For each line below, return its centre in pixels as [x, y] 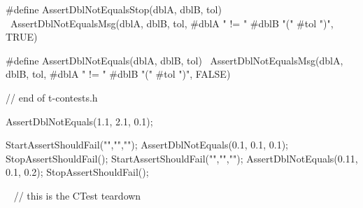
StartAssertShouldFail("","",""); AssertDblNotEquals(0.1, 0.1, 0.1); [147, 145]
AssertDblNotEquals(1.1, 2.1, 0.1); [79, 121]
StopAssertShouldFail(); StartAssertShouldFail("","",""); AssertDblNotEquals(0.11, [182, 158]
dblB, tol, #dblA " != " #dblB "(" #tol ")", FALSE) [118, 74]
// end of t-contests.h [52, 97]
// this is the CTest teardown [77, 195]
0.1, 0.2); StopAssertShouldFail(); [77, 172]
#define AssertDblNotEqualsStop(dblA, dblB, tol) [114, 9]
